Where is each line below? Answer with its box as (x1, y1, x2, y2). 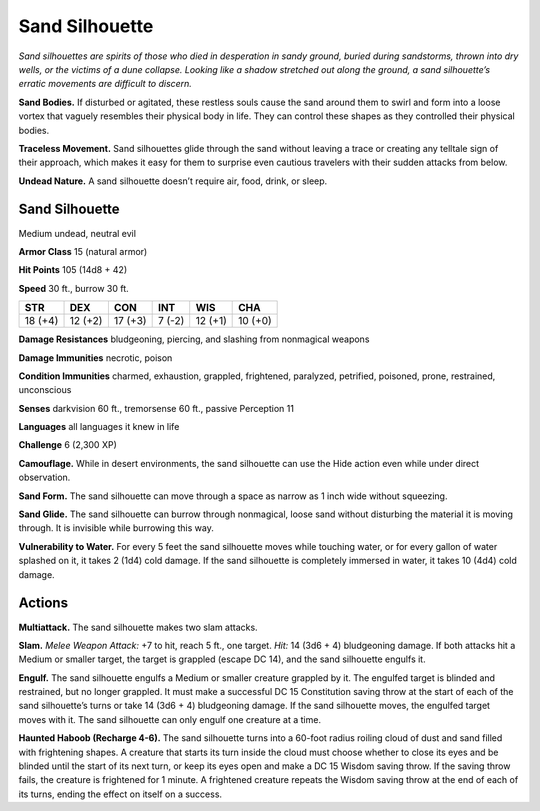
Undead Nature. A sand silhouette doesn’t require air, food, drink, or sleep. (18, 175, 328, 187)
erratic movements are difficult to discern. (18, 78, 192, 90)
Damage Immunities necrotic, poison (18, 351, 173, 364)
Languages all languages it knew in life (18, 421, 180, 433)
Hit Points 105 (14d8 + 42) (18, 264, 128, 276)
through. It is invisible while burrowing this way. (18, 522, 214, 534)
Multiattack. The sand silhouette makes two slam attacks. (18, 621, 259, 633)
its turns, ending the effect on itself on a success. (18, 788, 223, 800)
